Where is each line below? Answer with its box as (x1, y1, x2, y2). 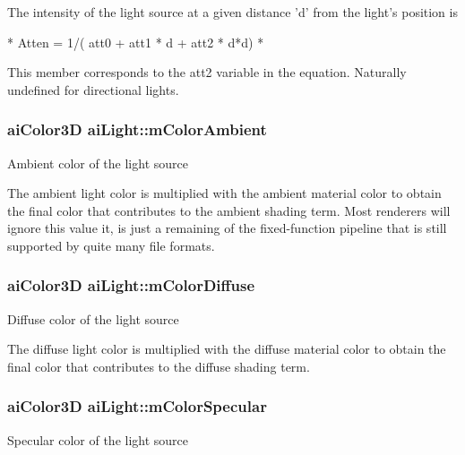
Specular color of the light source (7, 430, 189, 449)
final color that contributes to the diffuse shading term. (7, 356, 310, 375)
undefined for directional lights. (7, 80, 179, 99)
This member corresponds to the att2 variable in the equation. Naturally (7, 63, 407, 82)
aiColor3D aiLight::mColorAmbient (7, 118, 267, 141)
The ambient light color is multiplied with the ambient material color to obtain (7, 184, 442, 202)
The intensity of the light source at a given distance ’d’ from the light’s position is (7, 3, 458, 21)
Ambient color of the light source (7, 153, 188, 172)
